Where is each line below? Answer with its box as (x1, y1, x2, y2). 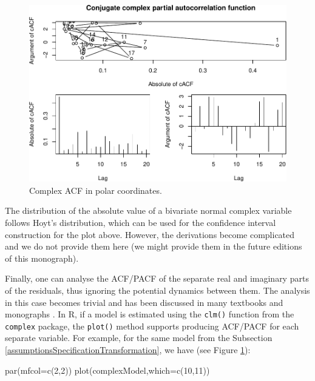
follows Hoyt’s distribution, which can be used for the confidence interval (5, 216, 276, 228)
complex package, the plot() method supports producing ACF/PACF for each (5, 319, 299, 332)
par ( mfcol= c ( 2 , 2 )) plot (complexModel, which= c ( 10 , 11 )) (5, 363, 210, 376)
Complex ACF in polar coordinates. (29, 184, 162, 196)
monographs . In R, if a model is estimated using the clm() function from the (5, 308, 294, 320)
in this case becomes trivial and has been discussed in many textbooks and (5, 296, 283, 308)
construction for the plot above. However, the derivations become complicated (5, 228, 295, 240)
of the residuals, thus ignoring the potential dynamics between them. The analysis (5, 283, 310, 296)
